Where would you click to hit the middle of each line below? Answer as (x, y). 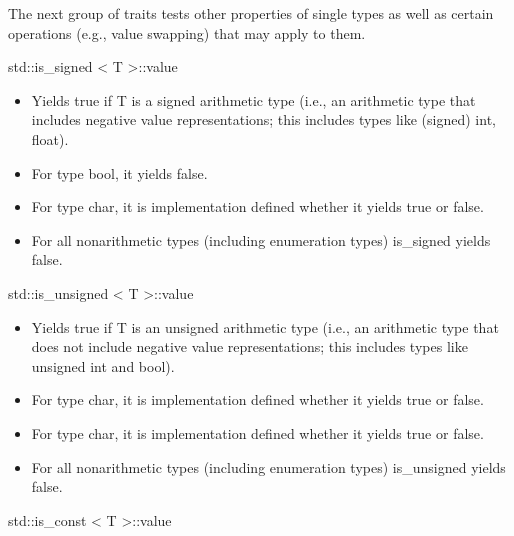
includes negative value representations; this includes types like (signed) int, (263, 119)
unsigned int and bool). (103, 365)
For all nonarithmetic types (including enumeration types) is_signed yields (261, 239)
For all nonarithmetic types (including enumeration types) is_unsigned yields (268, 466)
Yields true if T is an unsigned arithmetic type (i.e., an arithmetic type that (265, 326)
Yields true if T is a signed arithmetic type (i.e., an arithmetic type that (253, 99)
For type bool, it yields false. (119, 172)
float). (50, 138)
